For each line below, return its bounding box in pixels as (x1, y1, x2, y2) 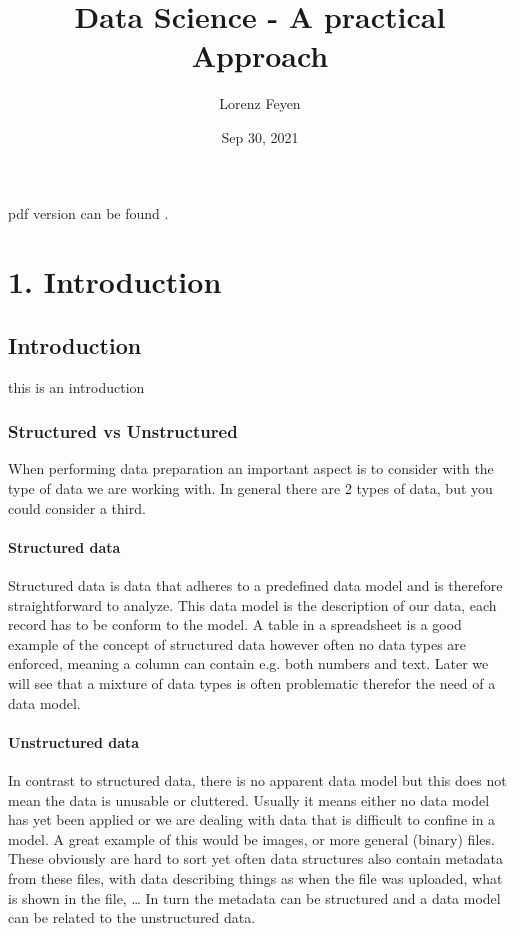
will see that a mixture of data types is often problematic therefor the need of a (8, 673, 496, 694)
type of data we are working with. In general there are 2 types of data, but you (8, 478, 493, 499)
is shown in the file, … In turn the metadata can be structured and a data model (8, 887, 501, 908)
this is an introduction (8, 376, 145, 397)
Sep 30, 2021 (221, 126, 299, 147)
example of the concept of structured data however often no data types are (8, 633, 467, 654)
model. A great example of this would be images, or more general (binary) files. (8, 828, 495, 849)
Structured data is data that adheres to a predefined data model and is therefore (8, 575, 503, 596)
